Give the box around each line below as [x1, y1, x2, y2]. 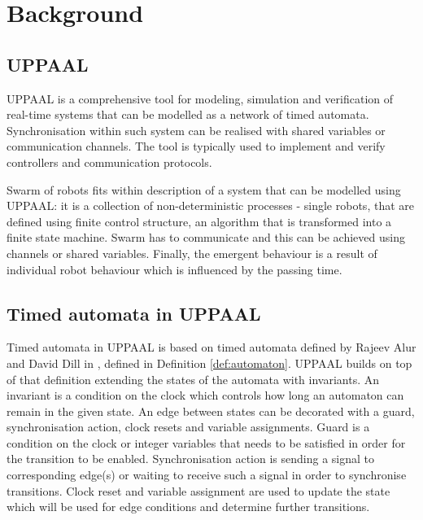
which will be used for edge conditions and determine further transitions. [7, 498, 370, 515]
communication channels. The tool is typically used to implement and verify [7, 138, 386, 155]
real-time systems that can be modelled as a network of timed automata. [7, 106, 369, 123]
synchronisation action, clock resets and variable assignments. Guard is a [7, 418, 370, 435]
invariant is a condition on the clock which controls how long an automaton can [7, 387, 404, 404]
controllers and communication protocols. [7, 153, 212, 170]
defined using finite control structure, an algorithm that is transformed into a [7, 212, 392, 229]
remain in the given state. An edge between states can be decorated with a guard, [7, 402, 415, 419]
